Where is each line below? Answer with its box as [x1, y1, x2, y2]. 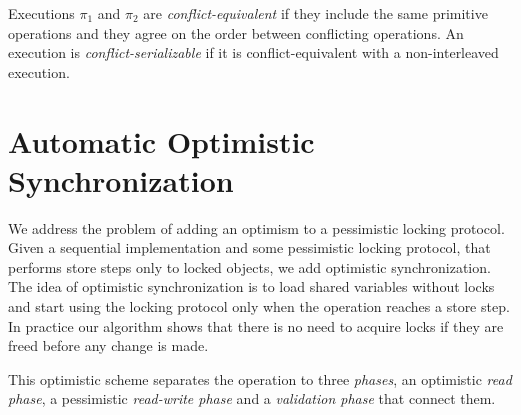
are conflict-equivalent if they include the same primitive [143, 3, 488, 23]
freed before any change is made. [8, 335, 209, 356]
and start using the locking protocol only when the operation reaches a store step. [8, 296, 510, 317]
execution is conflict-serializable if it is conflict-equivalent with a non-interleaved [8, 42, 499, 63]
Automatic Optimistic [8, 120, 315, 161]
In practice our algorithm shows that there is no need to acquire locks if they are [8, 315, 504, 336]
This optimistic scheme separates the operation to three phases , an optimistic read [8, 368, 512, 389]
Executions [8, 3, 75, 23]
